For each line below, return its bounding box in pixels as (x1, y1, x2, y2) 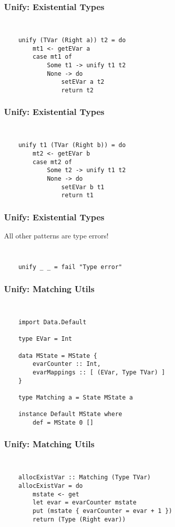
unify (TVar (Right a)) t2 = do (18, 36, 126, 44)
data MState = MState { (18, 352, 97, 359)
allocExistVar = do (18, 482, 83, 489)
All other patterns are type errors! (4, 230, 108, 241)
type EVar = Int (18, 335, 72, 343)
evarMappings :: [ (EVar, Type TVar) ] (32, 368, 165, 376)
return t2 (61, 86, 93, 94)
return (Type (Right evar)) (32, 515, 126, 523)
